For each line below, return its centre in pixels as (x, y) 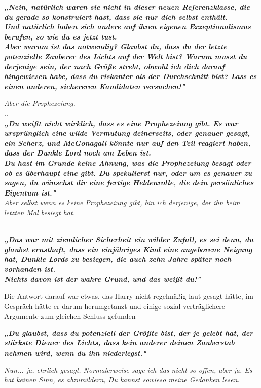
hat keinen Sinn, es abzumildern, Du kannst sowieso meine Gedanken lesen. (122, 380)
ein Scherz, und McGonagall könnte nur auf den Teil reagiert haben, (127, 143)
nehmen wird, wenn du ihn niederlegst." (75, 353)
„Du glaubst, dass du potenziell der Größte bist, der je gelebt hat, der (129, 333)
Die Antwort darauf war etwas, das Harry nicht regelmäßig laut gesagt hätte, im (129, 296)
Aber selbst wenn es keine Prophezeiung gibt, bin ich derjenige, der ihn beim (122, 202)
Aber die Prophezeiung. (40, 103)
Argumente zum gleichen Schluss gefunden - (72, 316)
